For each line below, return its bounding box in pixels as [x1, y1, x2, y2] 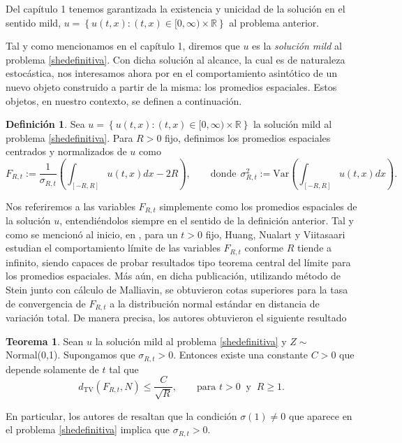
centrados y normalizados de [6, 144, 127, 159]
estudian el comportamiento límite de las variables [6, 240, 221, 255]
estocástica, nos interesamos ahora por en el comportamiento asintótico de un [6, 66, 338, 80]
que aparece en [289, 408, 352, 423]
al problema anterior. [229, 15, 320, 29]
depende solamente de [6, 361, 99, 376]
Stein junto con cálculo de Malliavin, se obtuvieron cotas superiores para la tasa [6, 282, 348, 296]
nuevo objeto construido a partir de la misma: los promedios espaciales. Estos [6, 79, 337, 94]
